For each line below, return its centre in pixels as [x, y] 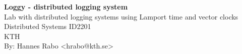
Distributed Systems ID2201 [48, 26]
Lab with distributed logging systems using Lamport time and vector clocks [121, 16]
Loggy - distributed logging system [66, 6]
